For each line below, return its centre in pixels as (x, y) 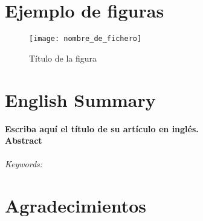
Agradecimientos (76, 206)
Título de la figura (63, 58)
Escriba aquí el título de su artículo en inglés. (102, 128)
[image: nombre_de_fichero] (85, 39)
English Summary (80, 99)
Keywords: (24, 164)
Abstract (24, 140)
